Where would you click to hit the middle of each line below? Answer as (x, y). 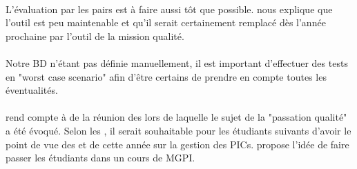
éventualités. (32, 90)
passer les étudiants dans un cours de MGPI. (100, 158)
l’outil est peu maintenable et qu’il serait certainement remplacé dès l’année (166, 22)
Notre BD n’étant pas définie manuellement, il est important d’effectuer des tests (177, 62)
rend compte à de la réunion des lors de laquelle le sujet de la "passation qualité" (176, 117)
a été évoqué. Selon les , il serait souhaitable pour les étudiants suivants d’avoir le (178, 130)
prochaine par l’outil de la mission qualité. (95, 36)
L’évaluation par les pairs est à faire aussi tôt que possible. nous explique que (169, 9)
